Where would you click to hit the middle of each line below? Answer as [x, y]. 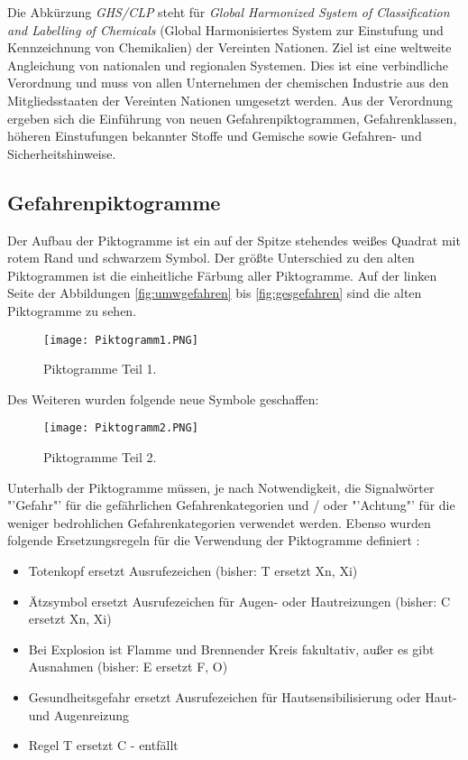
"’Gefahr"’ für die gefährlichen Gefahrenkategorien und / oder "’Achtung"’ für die [231, 505]
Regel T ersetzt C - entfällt [103, 745]
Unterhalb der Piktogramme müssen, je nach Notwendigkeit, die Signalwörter [221, 487]
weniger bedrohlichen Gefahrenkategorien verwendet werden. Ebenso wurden [219, 522]
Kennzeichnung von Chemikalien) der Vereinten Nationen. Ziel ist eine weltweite [229, 47]
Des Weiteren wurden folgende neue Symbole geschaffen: [163, 399]
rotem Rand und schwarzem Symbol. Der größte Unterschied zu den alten [211, 258]
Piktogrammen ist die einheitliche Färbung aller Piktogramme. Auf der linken [222, 275]
